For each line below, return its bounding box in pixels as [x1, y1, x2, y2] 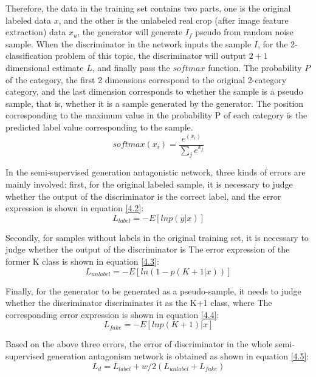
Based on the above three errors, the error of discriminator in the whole [5, 338, 273, 350]
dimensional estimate [5, 61, 84, 73]
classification [5, 49, 53, 62]
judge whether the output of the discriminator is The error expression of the [5, 243, 290, 256]
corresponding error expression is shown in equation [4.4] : [5, 308, 219, 321]
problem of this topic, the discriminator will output [55, 49, 246, 62]
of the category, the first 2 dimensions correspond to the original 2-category [5, 73, 287, 86]
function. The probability [208, 61, 302, 73]
